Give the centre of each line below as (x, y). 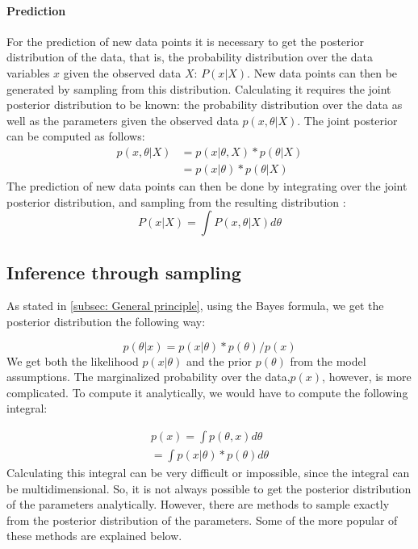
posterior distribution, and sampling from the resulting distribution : (176, 201)
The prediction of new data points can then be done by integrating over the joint (207, 186)
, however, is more (367, 377)
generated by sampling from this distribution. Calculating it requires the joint (199, 88)
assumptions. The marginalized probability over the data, (148, 377)
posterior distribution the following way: (106, 321)
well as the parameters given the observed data (123, 120)
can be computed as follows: (76, 136)
